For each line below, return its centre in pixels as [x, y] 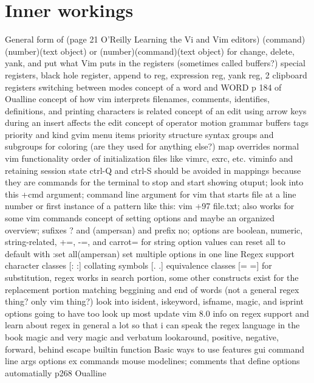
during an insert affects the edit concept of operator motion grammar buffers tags [157, 122]
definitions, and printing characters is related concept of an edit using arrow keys [156, 110]
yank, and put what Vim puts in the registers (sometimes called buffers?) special [155, 63]
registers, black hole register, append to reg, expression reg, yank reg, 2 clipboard [156, 74]
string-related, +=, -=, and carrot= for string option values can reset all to [145, 242]
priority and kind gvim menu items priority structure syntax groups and [139, 134]
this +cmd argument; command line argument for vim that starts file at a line [151, 194]
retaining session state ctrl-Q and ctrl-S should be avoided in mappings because [153, 170]
